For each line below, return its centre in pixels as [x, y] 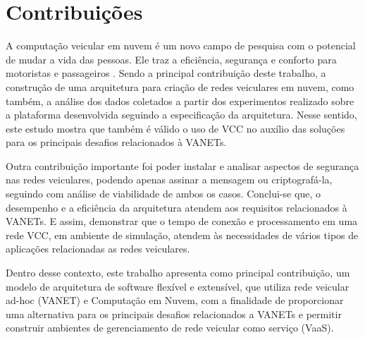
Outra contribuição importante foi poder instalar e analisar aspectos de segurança [182, 165]
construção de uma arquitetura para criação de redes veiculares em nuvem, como [180, 86]
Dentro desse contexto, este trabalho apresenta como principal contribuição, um [178, 273]
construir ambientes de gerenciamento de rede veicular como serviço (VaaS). [170, 328]
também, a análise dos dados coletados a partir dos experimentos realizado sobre [180, 101]
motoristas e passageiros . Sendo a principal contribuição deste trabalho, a [166, 73]
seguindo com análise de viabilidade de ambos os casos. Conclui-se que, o [163, 194]
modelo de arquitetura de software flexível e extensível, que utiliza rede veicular [178, 286]
